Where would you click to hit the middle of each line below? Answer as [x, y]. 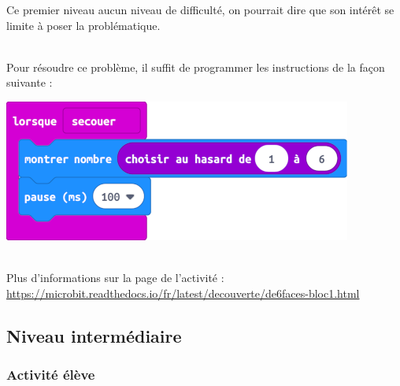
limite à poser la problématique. [83, 25]
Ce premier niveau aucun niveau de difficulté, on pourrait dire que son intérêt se [200, 9]
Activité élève [51, 375]
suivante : [30, 82]
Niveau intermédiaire [94, 335]
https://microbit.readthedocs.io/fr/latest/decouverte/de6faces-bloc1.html [183, 293]
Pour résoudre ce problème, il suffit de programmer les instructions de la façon [196, 67]
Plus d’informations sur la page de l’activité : [115, 278]
